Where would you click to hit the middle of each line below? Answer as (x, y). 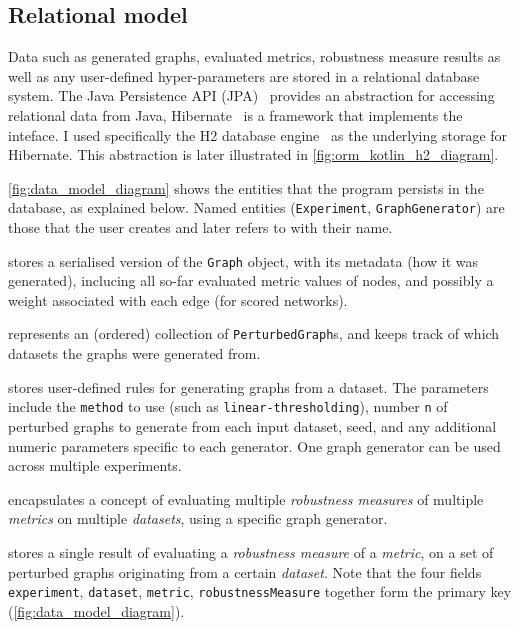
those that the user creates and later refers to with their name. (200, 227)
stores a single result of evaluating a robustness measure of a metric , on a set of (251, 551)
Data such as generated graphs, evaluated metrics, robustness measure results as (254, 56)
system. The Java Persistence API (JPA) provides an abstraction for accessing (251, 95)
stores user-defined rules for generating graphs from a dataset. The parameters (248, 386)
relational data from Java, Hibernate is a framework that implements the (235, 114)
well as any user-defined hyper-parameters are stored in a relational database (244, 75)
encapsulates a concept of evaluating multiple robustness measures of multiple (246, 498)
